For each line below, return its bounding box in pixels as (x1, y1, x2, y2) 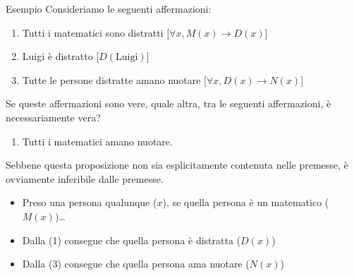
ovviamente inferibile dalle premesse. (6, 171, 164, 186)
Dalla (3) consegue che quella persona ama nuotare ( (22, 256, 250, 271)
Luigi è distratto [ (22, 49, 99, 64)
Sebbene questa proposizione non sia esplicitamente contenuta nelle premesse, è (6, 157, 348, 172)
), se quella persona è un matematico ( (162, 195, 329, 210)
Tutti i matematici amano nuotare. (22, 133, 173, 148)
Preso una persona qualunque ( (22, 195, 157, 210)
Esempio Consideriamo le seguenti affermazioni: (6, 1, 212, 16)
